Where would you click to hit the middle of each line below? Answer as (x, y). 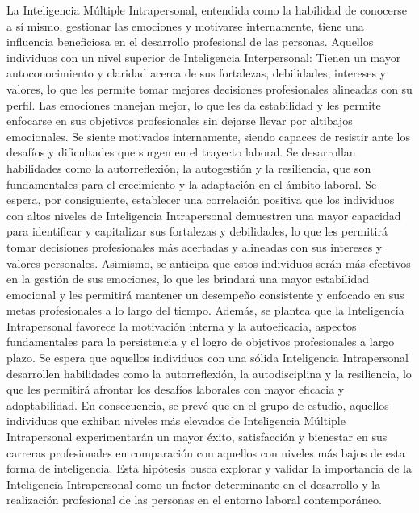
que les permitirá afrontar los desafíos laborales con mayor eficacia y (176, 389)
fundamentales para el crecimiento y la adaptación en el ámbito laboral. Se (192, 184)
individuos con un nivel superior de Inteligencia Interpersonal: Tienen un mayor (204, 57)
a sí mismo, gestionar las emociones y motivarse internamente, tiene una (185, 25)
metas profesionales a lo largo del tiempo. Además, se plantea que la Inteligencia (205, 310)
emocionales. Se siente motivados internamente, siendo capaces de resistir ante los (208, 136)
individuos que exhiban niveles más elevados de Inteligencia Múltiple (176, 421)
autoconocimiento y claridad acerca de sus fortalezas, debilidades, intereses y (196, 73)
